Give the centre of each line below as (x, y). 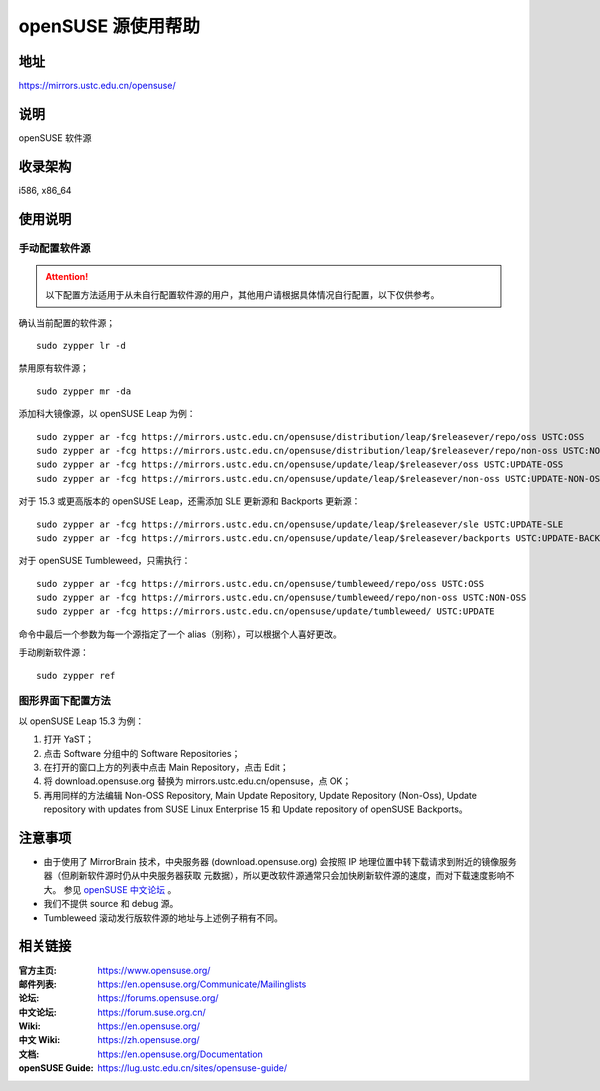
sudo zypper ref (76, 675)
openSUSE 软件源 (55, 137)
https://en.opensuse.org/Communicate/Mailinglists (202, 984)
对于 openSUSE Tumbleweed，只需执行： (104, 561)
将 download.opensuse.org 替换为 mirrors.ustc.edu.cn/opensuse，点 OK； (197, 781)
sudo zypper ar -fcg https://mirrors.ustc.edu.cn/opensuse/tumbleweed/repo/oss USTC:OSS (260, 583)
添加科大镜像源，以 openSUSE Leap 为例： (107, 414)
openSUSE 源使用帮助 (109, 26)
